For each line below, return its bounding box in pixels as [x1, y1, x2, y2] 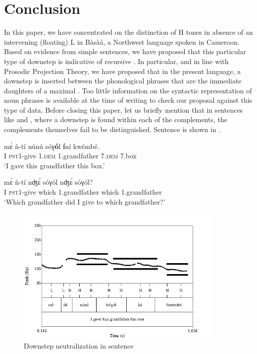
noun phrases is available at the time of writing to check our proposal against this [4, 95, 253, 105]
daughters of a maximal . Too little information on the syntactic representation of [4, 85, 252, 95]
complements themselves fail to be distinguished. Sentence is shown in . [4, 124, 221, 135]
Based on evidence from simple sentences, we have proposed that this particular [4, 46, 246, 57]
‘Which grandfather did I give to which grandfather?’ [4, 196, 165, 207]
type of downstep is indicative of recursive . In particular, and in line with [4, 56, 229, 66]
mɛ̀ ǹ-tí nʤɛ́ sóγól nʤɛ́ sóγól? [4, 177, 93, 187]
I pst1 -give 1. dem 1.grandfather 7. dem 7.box [4, 150, 137, 161]
